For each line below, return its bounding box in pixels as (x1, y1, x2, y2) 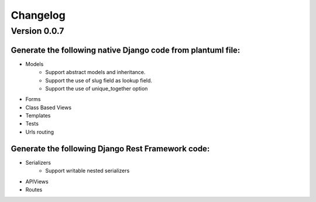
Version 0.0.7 (11, 26, 64, 36)
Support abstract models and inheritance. (45, 69, 146, 76)
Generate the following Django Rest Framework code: (11, 144, 210, 154)
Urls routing (25, 128, 54, 135)
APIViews (25, 178, 49, 185)
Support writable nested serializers (45, 167, 130, 175)
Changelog (11, 9, 66, 22)
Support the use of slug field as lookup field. (45, 76, 152, 84)
